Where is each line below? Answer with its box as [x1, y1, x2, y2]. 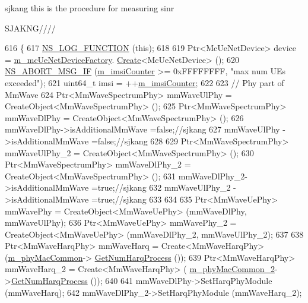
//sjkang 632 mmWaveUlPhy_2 [115, 181, 231, 194]
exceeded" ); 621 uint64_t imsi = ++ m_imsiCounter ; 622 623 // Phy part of [5, 76, 284, 89]
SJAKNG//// [5, 21, 56, 34]
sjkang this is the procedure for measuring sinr [5, 2, 174, 14]
